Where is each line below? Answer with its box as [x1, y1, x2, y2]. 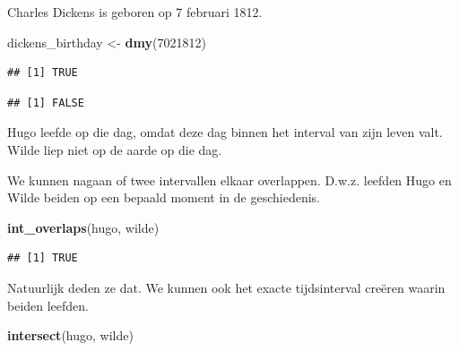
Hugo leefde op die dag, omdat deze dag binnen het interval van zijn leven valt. [7, 123, 443, 141]
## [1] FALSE [7, 96, 84, 109]
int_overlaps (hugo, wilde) [7, 218, 160, 236]
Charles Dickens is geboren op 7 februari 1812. [7, 3, 263, 21]
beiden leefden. [7, 295, 90, 314]
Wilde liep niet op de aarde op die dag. [7, 140, 222, 158]
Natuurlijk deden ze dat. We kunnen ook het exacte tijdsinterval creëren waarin [7, 278, 446, 296]
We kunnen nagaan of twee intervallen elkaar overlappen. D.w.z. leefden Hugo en [7, 170, 452, 189]
